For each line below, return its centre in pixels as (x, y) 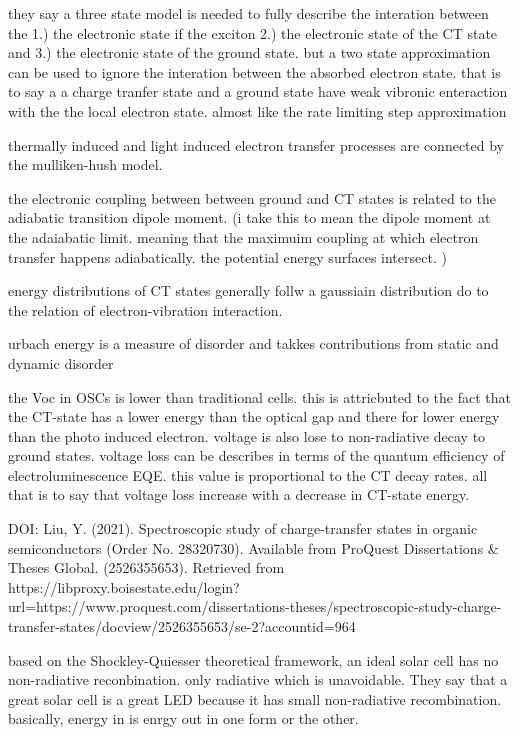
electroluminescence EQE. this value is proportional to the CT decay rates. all (248, 474)
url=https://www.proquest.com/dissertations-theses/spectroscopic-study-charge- (255, 606)
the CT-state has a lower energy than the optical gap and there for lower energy (254, 416)
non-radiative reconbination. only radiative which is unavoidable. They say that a (258, 679)
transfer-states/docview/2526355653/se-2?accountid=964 (182, 626)
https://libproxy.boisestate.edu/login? (124, 586)
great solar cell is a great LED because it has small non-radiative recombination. (255, 698)
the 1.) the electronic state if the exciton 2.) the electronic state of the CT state (253, 32)
